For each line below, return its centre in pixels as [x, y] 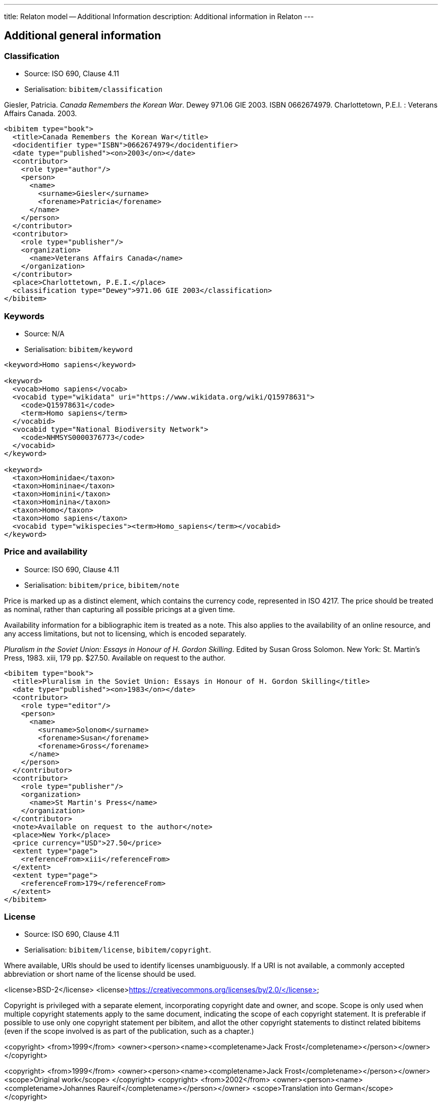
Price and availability [46, 552]
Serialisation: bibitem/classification [93, 89]
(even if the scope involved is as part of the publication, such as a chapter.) [129, 1031]
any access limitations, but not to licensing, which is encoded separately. [125, 633]
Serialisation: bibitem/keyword [78, 349]
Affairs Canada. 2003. [41, 114]
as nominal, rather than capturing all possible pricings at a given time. [120, 609]
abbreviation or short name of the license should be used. [100, 974]
